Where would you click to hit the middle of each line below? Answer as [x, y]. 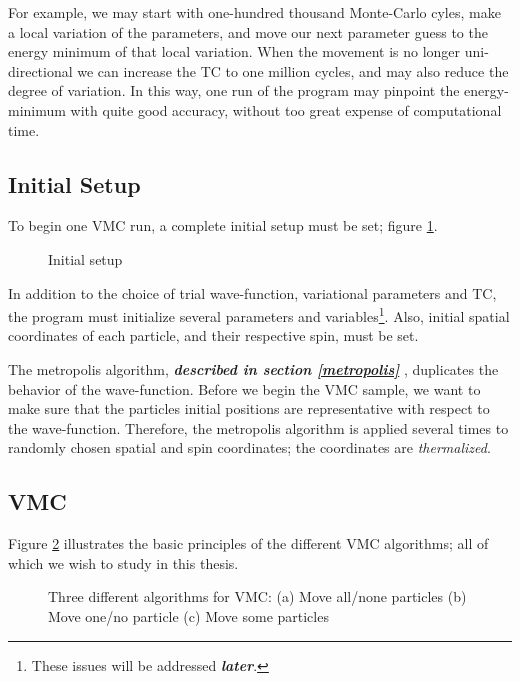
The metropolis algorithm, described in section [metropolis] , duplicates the [253, 368]
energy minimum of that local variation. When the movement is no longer [234, 51]
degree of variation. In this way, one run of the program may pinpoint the [234, 90]
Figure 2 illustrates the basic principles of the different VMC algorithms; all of [248, 543]
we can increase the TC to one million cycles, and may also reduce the [293, 70]
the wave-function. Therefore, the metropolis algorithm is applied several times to [258, 427]
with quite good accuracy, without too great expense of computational [286, 109]
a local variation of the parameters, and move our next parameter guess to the [248, 31]
